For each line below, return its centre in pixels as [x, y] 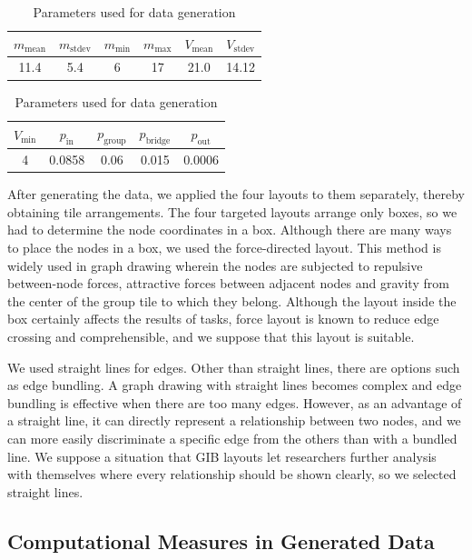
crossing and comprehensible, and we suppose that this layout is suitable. [211, 337]
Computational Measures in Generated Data [221, 540]
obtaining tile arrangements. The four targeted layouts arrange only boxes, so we [232, 211]
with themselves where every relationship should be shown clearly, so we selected [232, 474]
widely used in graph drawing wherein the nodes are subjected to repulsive [215, 265]
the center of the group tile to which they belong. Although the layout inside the [232, 300]
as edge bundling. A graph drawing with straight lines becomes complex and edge [235, 385]
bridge [158, 140]
